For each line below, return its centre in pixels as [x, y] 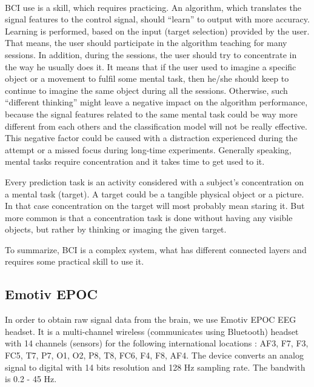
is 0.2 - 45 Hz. [31, 379]
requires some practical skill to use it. [75, 261]
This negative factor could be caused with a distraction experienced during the [151, 138]
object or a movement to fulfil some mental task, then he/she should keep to [147, 78]
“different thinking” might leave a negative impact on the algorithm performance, [156, 102]
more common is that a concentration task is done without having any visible [149, 217]
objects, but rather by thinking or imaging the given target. [116, 229]
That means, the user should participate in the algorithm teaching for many [146, 43]
